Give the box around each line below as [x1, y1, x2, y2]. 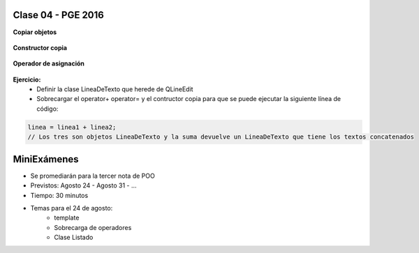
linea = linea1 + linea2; [27, 123, 117, 131]
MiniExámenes [13, 153, 80, 165]
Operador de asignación [13, 59, 85, 68]
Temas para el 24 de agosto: [30, 204, 113, 212]
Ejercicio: [13, 75, 41, 84]
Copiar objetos [13, 28, 57, 36]
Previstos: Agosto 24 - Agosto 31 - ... [30, 181, 137, 190]
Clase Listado [54, 233, 94, 242]
